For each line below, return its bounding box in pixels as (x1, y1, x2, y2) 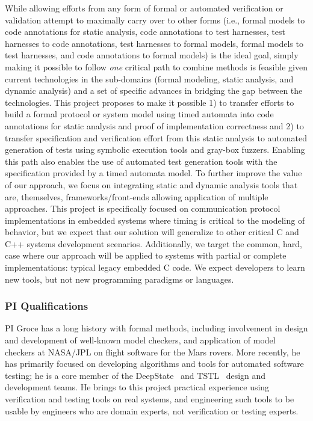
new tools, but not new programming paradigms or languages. (5, 272, 234, 285)
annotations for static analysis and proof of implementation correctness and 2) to (5, 119, 304, 132)
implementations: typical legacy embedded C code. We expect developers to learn (5, 261, 305, 274)
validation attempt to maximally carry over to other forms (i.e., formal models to (5, 13, 305, 26)
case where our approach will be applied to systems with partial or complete (5, 249, 287, 262)
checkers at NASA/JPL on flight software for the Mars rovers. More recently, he (5, 345, 300, 358)
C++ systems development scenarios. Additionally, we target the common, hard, (5, 237, 302, 250)
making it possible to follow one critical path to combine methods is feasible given (5, 60, 308, 73)
